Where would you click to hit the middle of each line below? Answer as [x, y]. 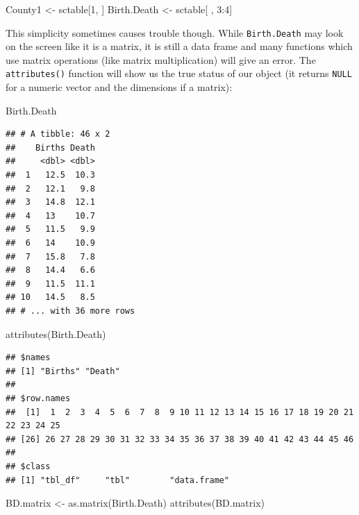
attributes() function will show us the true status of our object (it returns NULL [179, 73]
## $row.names [38, 398]
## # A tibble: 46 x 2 [58, 134]
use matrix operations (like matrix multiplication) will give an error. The [161, 59]
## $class [28, 466]
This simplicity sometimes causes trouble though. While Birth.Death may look [175, 32]
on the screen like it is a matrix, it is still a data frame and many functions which [179, 46]
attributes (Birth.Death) [56, 334]
